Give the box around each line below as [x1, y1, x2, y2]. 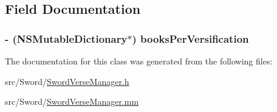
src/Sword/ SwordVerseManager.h [5, 75, 129, 87]
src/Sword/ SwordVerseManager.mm [5, 95, 139, 108]
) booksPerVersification [132, 31, 249, 46]
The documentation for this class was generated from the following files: [5, 55, 273, 67]
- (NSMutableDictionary [5, 31, 128, 46]
